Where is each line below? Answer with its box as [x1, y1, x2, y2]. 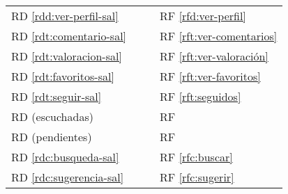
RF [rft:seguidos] [160, 88, 241, 104]
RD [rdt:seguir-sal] [11, 88, 102, 104]
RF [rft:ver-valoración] [160, 48, 268, 64]
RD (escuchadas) [11, 108, 93, 124]
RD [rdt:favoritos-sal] [11, 68, 114, 84]
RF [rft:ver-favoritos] [160, 68, 261, 84]
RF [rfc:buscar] [160, 149, 233, 165]
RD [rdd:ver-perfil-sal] [11, 8, 119, 24]
